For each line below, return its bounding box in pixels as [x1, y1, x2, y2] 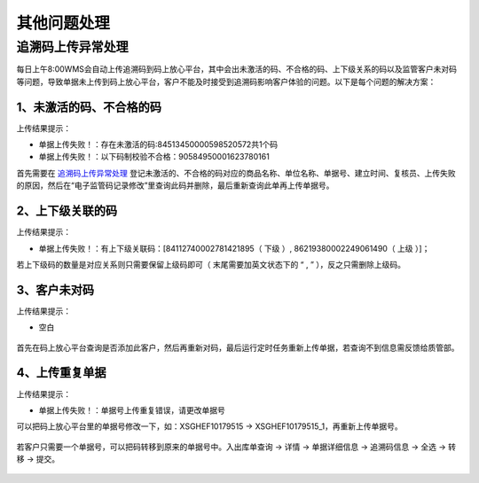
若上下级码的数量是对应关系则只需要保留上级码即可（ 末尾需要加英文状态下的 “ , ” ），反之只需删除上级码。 [16, 259, 406, 269]
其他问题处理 [16, 13, 111, 33]
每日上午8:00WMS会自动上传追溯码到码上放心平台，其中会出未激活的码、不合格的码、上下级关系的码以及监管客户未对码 [16, 64, 457, 74]
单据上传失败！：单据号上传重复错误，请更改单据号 [38, 404, 225, 416]
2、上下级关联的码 [16, 204, 118, 219]
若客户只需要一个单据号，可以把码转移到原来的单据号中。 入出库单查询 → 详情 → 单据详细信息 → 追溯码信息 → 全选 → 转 [16, 441, 457, 452]
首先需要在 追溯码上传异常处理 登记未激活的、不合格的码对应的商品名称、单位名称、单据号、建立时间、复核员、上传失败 [16, 167, 456, 178]
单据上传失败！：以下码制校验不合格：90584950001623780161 [38, 152, 270, 162]
